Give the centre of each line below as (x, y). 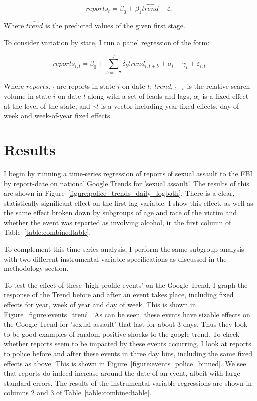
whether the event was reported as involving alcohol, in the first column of (118, 222)
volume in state (28, 96)
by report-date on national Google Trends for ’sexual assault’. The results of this (127, 183)
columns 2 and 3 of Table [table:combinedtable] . (78, 392)
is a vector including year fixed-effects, (159, 105)
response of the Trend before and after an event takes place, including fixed (119, 295)
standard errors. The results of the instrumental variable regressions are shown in (128, 382)
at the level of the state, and (47, 105)
